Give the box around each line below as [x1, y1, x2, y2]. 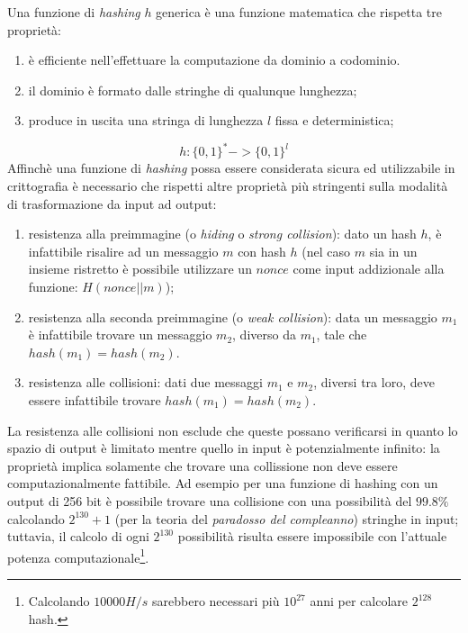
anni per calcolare [310, 592, 409, 610]
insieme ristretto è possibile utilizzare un [28, 259, 252, 278]
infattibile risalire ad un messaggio [28, 241, 219, 260]
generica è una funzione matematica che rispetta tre [156, 3, 442, 21]
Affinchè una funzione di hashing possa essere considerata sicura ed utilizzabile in [7, 158, 455, 177]
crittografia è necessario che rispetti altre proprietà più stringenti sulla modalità [7, 176, 448, 195]
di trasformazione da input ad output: [7, 194, 217, 213]
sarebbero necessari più [152, 592, 280, 610]
